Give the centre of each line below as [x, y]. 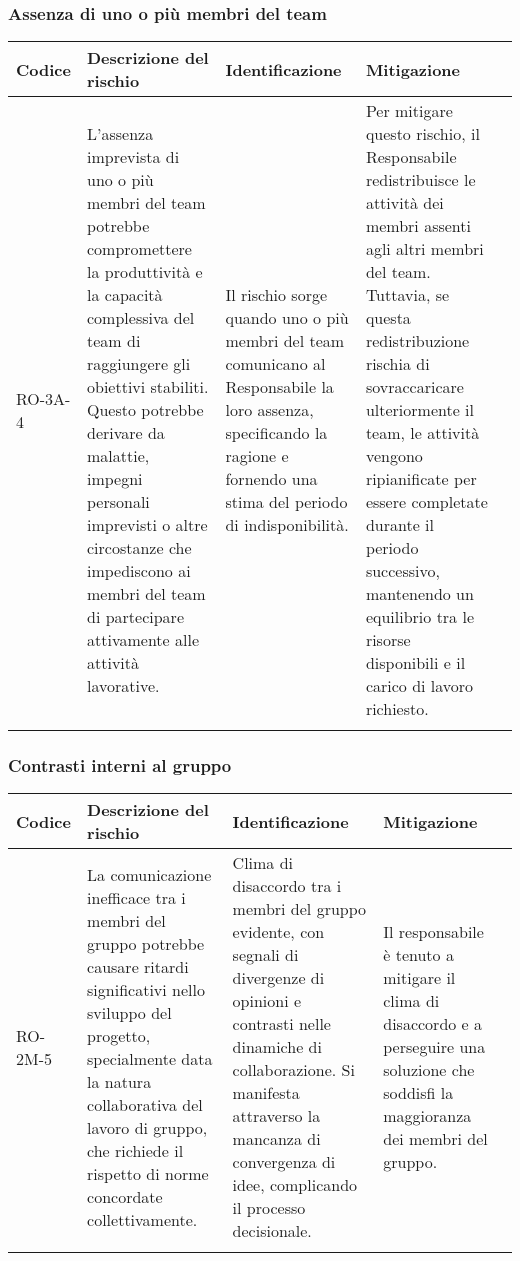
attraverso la [276, 1116]
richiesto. [397, 709]
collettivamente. [142, 1219]
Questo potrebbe [145, 410]
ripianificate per [421, 479]
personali [118, 502]
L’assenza [120, 134]
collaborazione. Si [293, 1070]
